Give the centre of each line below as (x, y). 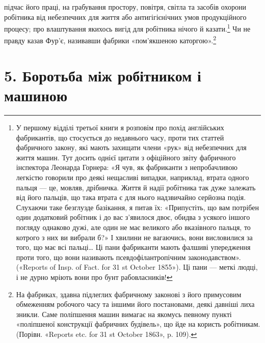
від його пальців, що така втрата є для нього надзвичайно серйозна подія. (131, 197)
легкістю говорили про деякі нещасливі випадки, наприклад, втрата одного (132, 177)
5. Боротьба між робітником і (103, 75)
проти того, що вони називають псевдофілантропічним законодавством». (128, 257)
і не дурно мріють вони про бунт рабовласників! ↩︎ (94, 277)
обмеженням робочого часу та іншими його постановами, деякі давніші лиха (135, 304)
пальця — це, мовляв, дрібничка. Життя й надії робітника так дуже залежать (136, 187)
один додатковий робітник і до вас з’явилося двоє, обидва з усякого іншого (133, 217)
